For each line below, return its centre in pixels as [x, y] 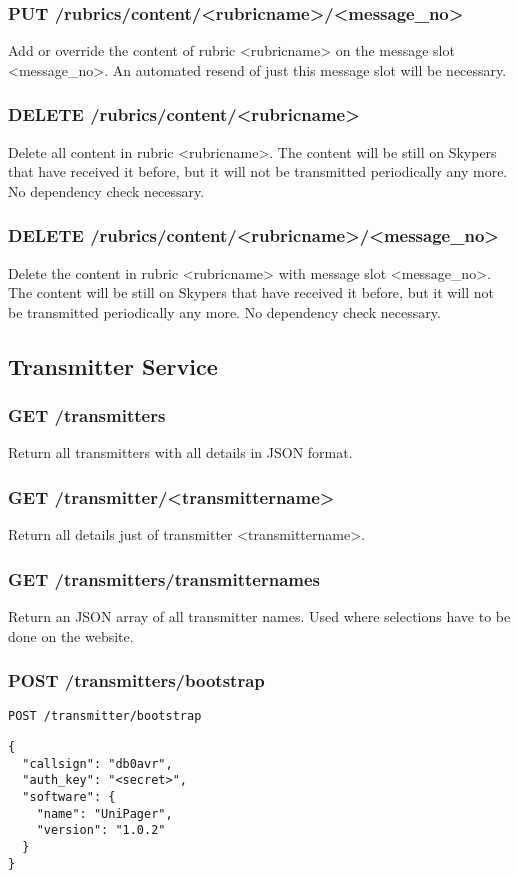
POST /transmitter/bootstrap [105, 716]
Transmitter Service [113, 365]
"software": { [69, 797]
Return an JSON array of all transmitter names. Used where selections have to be [259, 616]
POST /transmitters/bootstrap [136, 680]
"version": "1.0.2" [101, 830]
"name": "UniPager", [104, 813]
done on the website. [71, 635]
